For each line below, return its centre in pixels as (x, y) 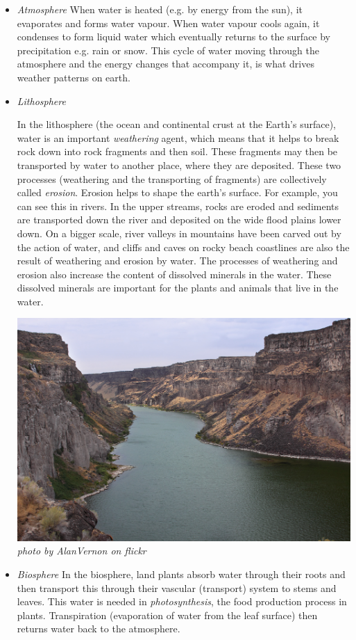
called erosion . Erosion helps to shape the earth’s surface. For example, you (177, 192)
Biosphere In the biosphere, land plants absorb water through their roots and (181, 574)
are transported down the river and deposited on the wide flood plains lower (179, 219)
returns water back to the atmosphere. (99, 629)
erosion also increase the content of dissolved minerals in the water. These (174, 274)
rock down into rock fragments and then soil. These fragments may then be (177, 151)
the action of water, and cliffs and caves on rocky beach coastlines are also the (183, 247)
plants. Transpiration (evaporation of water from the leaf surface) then (167, 615)
